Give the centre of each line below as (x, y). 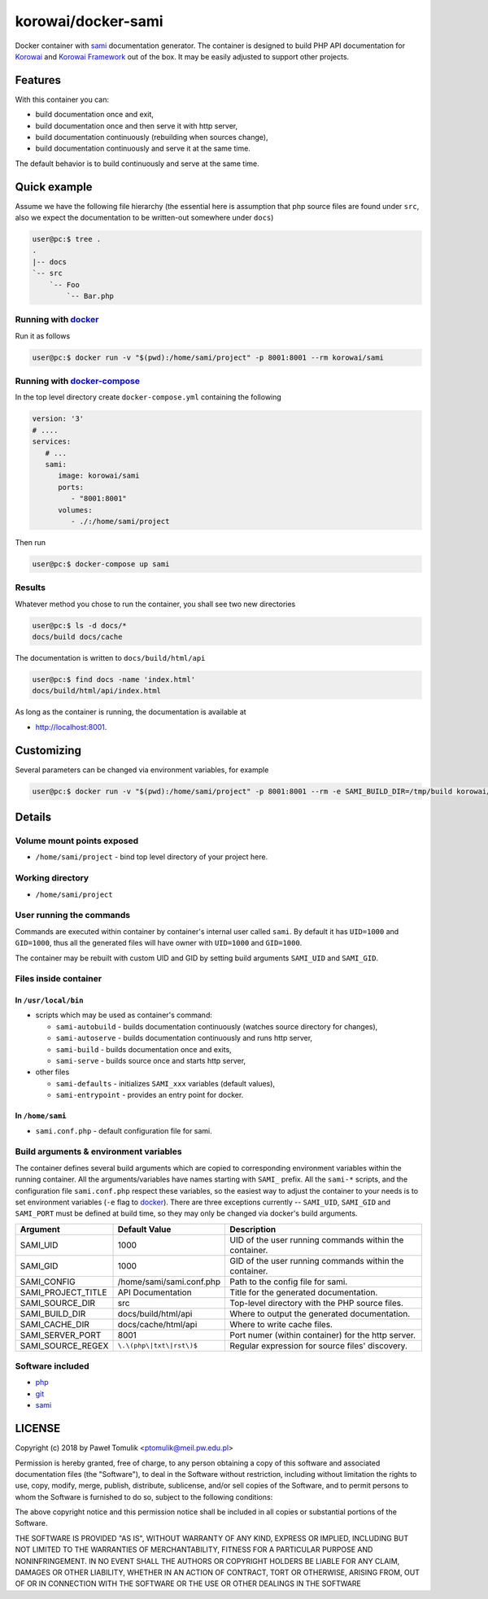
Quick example (54, 187)
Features (38, 80)
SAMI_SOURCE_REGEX (64, 1345)
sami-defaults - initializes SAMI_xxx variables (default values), (166, 1083)
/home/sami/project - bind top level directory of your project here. (152, 857)
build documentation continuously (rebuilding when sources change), (152, 138)
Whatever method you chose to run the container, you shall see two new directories (155, 604)
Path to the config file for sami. (289, 1282)
